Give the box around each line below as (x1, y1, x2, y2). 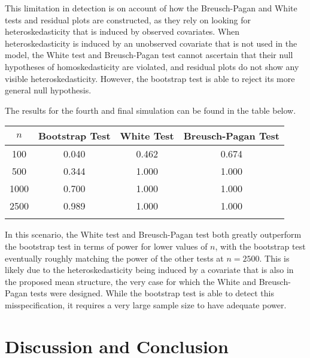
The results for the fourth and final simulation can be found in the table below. (5, 104, 296, 116)
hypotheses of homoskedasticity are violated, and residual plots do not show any (5, 60, 299, 72)
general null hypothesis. (5, 84, 92, 96)
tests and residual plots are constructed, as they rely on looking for (5, 13, 251, 26)
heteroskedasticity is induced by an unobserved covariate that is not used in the (5, 37, 297, 49)
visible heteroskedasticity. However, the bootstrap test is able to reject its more (5, 72, 295, 84)
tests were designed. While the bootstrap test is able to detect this (30, 287, 274, 299)
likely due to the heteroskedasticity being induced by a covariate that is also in (5, 263, 294, 276)
